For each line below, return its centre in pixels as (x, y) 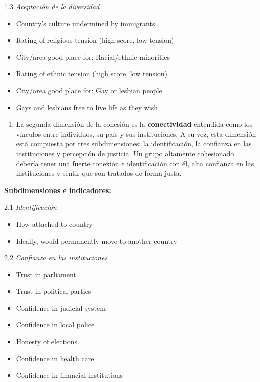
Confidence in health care (55, 358)
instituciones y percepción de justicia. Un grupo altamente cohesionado (125, 153)
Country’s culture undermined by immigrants (85, 23)
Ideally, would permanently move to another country (96, 240)
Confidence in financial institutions (69, 375)
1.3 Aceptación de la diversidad (52, 6)
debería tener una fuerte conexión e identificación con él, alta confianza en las (135, 163)
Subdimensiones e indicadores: (58, 190)
